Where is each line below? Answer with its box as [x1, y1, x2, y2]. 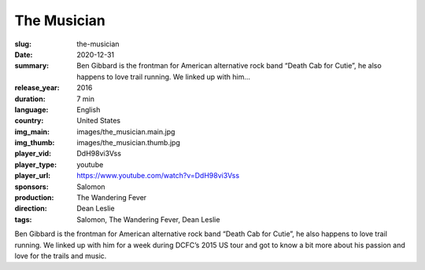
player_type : [14, 159, 57, 169]
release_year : [14, 83, 61, 93]
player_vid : [14, 149, 51, 159]
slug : [14, 39, 31, 49]
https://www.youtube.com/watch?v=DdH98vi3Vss [76, 171, 240, 181]
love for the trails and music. [14, 251, 107, 261]
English [76, 104, 101, 114]
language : [14, 104, 49, 114]
